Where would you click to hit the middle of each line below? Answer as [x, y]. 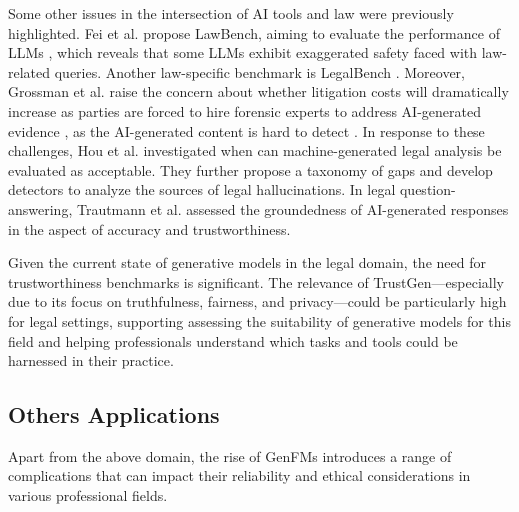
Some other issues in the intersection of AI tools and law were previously [231, 13]
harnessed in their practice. [91, 360]
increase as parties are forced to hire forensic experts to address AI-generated [244, 110]
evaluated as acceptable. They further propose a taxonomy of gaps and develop [250, 169]
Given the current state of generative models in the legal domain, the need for [247, 262]
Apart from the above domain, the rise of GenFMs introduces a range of [230, 455]
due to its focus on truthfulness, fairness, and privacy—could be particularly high [257, 301]
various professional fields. [88, 495]
